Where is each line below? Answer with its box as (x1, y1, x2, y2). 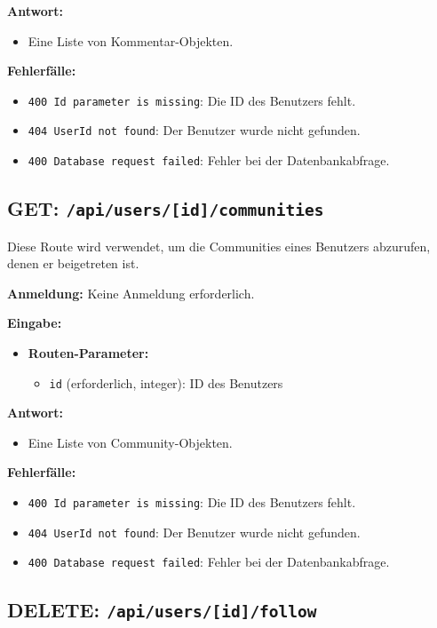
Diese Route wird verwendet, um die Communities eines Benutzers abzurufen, (7, 236, 431, 255)
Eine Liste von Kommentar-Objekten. (28, 31, 234, 50)
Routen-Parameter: (28, 343, 149, 362)
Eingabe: (7, 314, 62, 332)
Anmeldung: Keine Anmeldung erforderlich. (7, 283, 255, 302)
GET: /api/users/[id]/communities (7, 195, 324, 222)
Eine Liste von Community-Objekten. (28, 433, 233, 451)
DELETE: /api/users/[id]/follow (7, 596, 317, 624)
